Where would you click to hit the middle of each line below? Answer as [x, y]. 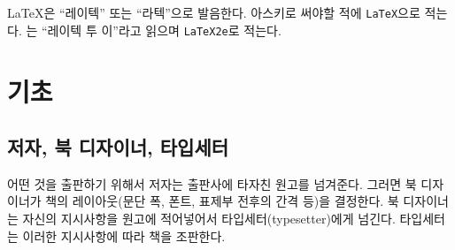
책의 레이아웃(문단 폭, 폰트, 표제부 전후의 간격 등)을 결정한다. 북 [222, 201]
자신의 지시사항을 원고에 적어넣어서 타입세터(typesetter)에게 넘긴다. [209, 219]
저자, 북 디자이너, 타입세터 [118, 147]
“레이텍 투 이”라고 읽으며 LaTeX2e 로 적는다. [161, 30]
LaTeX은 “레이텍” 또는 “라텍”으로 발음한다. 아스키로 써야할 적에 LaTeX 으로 [214, 12]
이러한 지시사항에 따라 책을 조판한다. [124, 235]
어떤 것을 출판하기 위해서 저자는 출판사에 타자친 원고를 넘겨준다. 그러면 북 [212, 183]
